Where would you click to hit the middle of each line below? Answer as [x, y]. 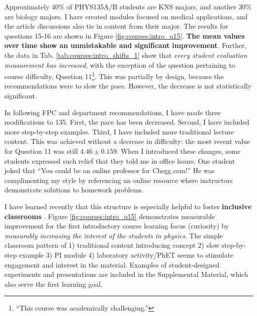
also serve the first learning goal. [54, 284]
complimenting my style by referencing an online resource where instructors [119, 180]
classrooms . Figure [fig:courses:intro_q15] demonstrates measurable [110, 216]
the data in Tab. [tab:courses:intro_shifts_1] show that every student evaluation [126, 55]
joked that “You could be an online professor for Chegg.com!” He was [110, 170]
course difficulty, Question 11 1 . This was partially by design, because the [114, 75]
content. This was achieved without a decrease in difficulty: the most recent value [128, 141]
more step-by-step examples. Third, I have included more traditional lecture [119, 131]
